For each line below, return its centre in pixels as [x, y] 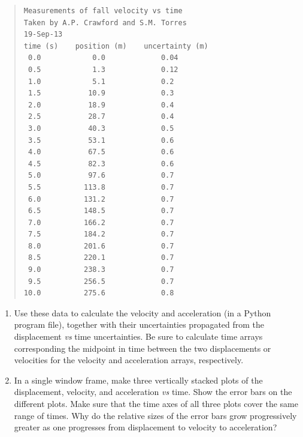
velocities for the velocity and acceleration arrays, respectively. [129, 360]
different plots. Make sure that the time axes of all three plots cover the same [156, 403]
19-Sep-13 [43, 35]
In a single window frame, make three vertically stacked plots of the [138, 380]
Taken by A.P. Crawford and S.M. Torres [105, 23]
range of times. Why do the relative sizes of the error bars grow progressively [155, 415]
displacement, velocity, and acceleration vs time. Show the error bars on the [153, 392]
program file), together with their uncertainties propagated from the [139, 324]
